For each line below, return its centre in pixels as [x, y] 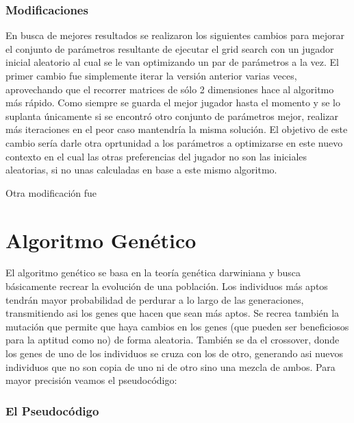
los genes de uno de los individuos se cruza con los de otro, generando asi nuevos [175, 353]
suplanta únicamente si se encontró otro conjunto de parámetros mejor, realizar [172, 116]
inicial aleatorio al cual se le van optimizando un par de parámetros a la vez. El [172, 62]
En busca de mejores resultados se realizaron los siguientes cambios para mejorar [175, 35]
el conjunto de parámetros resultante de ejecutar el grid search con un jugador [170, 48]
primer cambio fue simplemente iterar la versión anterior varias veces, [151, 75]
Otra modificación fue [51, 192]
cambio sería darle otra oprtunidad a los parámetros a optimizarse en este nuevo [174, 142]
